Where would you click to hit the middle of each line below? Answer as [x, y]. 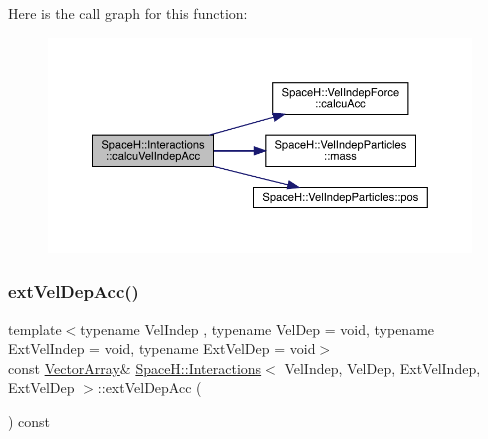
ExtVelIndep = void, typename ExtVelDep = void [162, 348]
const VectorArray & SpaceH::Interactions [135, 367]
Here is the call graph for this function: [128, 13]
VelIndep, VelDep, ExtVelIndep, [382, 367]
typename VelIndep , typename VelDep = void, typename [257, 328]
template [35, 328]
